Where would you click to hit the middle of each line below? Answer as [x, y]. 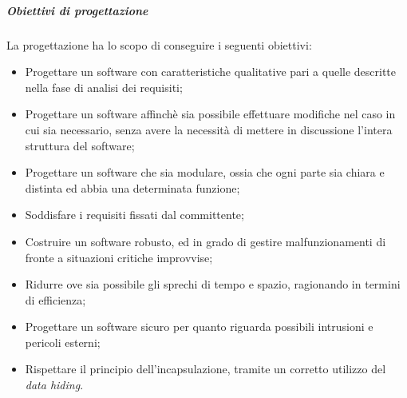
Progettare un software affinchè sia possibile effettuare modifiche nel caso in [210, 114]
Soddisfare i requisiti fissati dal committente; [134, 215]
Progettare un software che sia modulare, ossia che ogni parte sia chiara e [205, 172]
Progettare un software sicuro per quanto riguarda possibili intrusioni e [199, 326]
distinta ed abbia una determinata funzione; [132, 187]
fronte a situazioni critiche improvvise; [119, 257]
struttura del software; [80, 145]
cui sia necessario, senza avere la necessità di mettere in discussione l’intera [209, 129]
